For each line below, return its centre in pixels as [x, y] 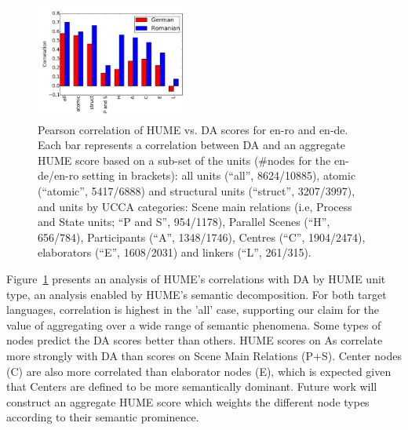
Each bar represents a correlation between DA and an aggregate [191, 145]
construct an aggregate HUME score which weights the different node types [188, 401]
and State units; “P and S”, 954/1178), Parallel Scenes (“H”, [184, 222]
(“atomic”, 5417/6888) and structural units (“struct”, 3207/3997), [197, 191]
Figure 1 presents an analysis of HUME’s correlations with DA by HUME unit [196, 279]
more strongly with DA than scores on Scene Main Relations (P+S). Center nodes [204, 355]
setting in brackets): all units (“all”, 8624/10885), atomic [219, 175]
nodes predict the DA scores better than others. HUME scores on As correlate [195, 340]
